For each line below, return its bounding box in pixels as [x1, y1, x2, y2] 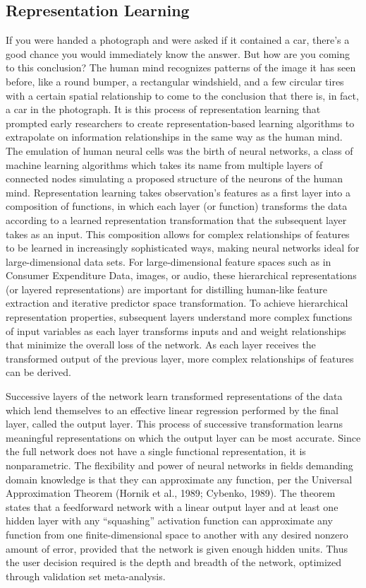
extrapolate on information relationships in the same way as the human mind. [6, 129, 343, 144]
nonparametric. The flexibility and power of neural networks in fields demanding [6, 458, 353, 473]
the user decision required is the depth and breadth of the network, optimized [6, 555, 342, 570]
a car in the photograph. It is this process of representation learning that [6, 102, 321, 117]
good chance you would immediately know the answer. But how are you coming [6, 46, 350, 61]
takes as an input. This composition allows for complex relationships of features [6, 226, 350, 241]
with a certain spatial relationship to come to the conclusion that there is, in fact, [6, 88, 359, 102]
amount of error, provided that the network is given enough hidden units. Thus [6, 541, 348, 555]
